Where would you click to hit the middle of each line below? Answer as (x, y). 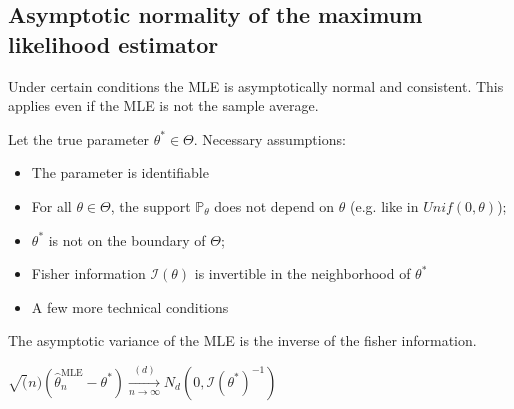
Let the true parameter (79, 138)
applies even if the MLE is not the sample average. (163, 105)
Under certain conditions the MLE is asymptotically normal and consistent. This (256, 85)
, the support (150, 205)
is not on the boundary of (127, 239)
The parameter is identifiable (120, 172)
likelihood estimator (113, 43)
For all (51, 205)
